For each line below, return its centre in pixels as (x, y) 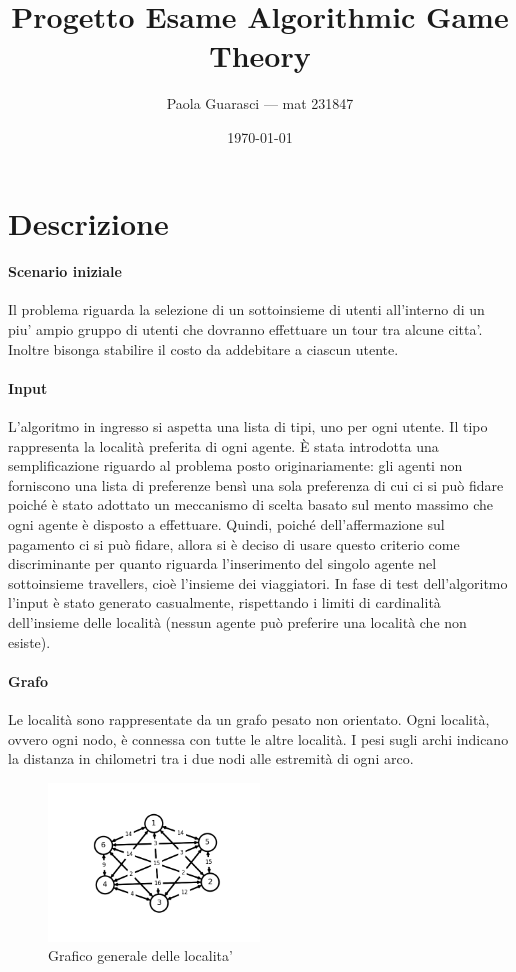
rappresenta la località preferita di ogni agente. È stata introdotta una (223, 445)
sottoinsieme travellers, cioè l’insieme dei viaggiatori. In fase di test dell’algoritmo (258, 582)
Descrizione (88, 222)
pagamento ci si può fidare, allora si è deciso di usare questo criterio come (234, 543)
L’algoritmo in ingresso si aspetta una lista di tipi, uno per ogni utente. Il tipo (248, 426)
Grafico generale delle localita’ (140, 955)
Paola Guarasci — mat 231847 (260, 103)
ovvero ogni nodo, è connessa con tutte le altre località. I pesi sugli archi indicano (258, 738)
